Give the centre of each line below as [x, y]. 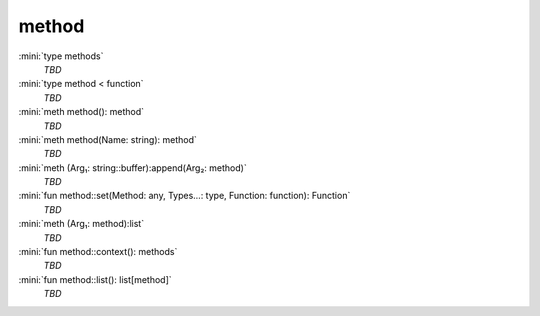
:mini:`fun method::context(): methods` [98, 252]
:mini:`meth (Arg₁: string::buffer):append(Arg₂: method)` [132, 167]
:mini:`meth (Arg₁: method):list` [81, 224]
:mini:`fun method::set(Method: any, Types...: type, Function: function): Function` [184, 196]
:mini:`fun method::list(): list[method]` [95, 279]
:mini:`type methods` [61, 56]
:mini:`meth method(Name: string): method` [107, 139]
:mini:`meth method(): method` [81, 112]
